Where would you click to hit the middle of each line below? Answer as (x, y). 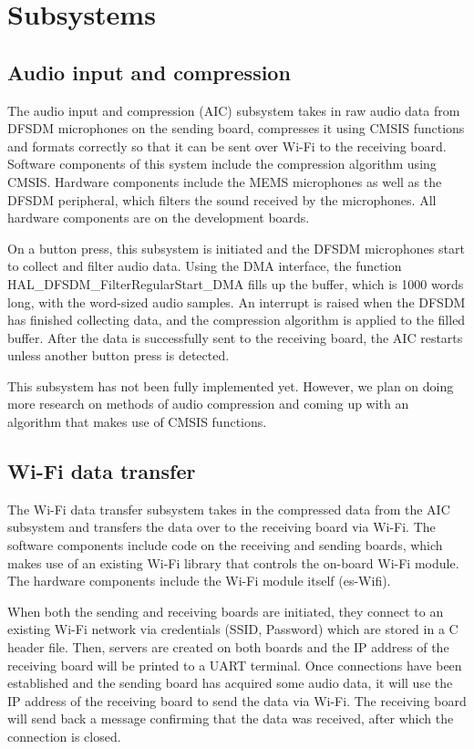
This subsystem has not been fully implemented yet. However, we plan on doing (231, 385)
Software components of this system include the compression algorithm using (222, 164)
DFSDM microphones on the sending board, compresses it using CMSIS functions (236, 128)
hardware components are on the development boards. (159, 218)
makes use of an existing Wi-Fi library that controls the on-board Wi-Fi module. (233, 562)
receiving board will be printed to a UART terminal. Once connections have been (235, 665)
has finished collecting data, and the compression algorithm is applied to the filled (237, 320)
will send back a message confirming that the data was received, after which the (231, 718)
